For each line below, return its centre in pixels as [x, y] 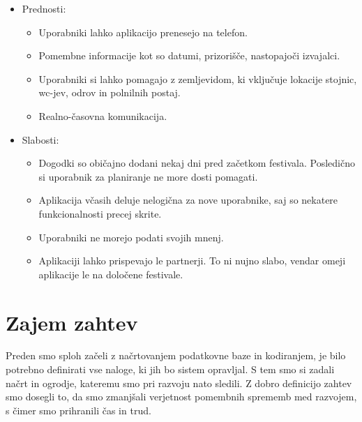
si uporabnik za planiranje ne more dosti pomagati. [148, 176]
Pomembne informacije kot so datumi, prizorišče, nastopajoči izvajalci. [189, 55]
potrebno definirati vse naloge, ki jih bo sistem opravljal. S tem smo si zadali [170, 369]
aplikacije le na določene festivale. [111, 274]
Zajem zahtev [72, 322]
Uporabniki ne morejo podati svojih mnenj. [131, 237]
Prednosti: [44, 8]
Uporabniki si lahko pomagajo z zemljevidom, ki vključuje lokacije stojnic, [198, 78]
